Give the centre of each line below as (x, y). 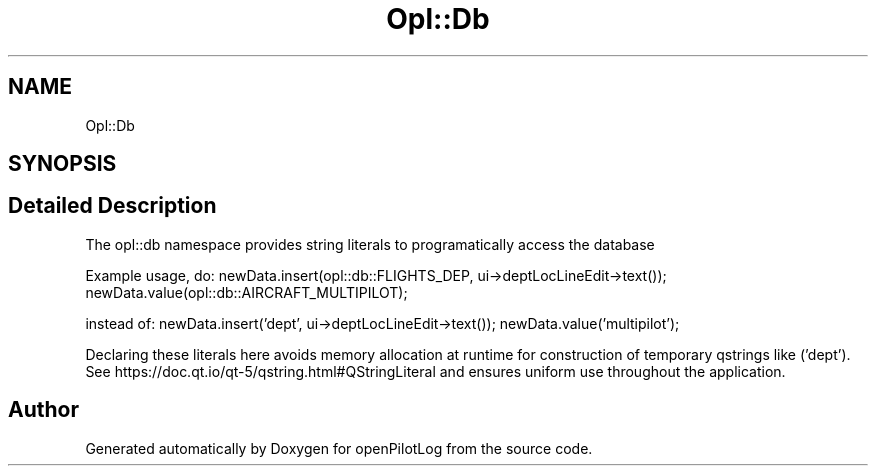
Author (43, 410)
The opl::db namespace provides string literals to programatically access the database (370, 244)
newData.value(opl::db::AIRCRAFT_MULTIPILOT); (246, 292)
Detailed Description (112, 206)
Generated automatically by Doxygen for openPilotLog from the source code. (339, 448)
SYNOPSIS (62, 164)
